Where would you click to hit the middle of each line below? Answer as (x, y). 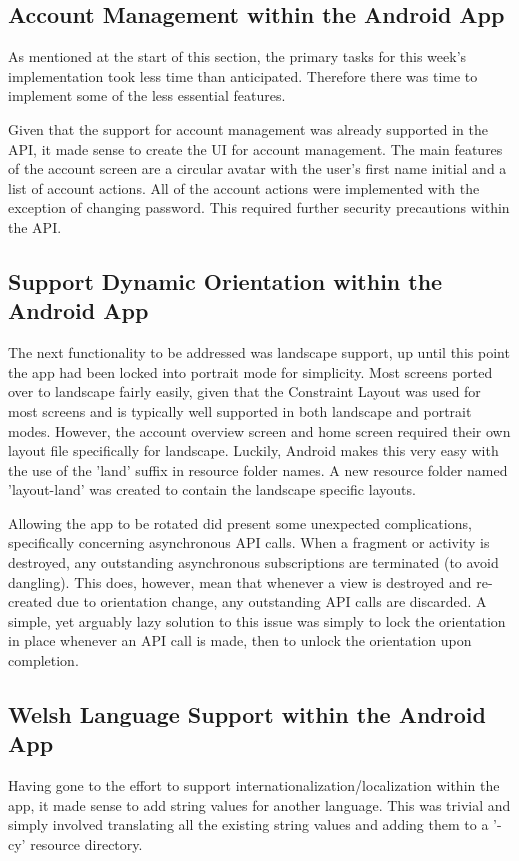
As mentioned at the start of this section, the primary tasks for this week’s (237, 56)
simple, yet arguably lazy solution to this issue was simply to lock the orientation (257, 620)
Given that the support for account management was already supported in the (248, 128)
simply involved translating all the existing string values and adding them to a (248, 824)
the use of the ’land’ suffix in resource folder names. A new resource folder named (258, 469)
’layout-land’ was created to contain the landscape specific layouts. (212, 489)
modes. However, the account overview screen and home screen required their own (259, 430)
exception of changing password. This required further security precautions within (259, 207)
